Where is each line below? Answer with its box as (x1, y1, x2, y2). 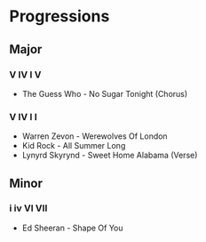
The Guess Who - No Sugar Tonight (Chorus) (21, 88, 188, 99)
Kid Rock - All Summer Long (21, 141, 126, 151)
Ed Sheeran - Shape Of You (21, 222, 123, 233)
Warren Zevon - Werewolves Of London (21, 131, 168, 141)
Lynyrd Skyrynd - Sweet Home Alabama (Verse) (21, 149, 198, 161)
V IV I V (9, 69, 42, 81)
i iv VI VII (9, 202, 48, 214)
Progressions (9, 6, 110, 27)
